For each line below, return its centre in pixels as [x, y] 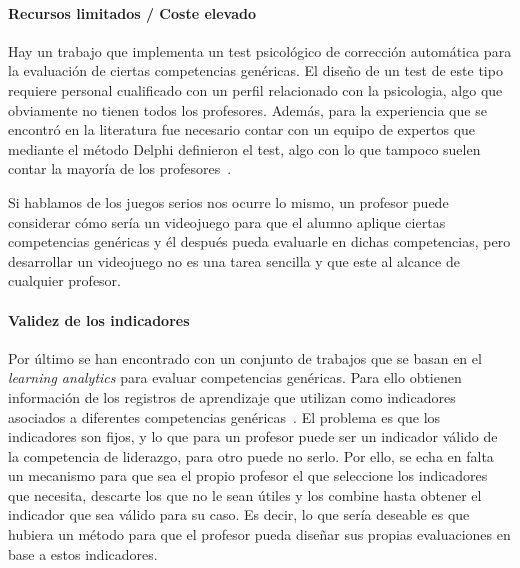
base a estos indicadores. [83, 553]
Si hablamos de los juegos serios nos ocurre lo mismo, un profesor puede [228, 201]
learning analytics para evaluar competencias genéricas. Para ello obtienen [235, 377]
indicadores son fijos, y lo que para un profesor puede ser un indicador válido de [253, 436]
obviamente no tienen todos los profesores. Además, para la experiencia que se [247, 109]
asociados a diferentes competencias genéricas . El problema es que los [224, 416]
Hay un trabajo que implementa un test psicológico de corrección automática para [260, 50]
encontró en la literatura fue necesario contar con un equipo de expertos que [242, 129]
